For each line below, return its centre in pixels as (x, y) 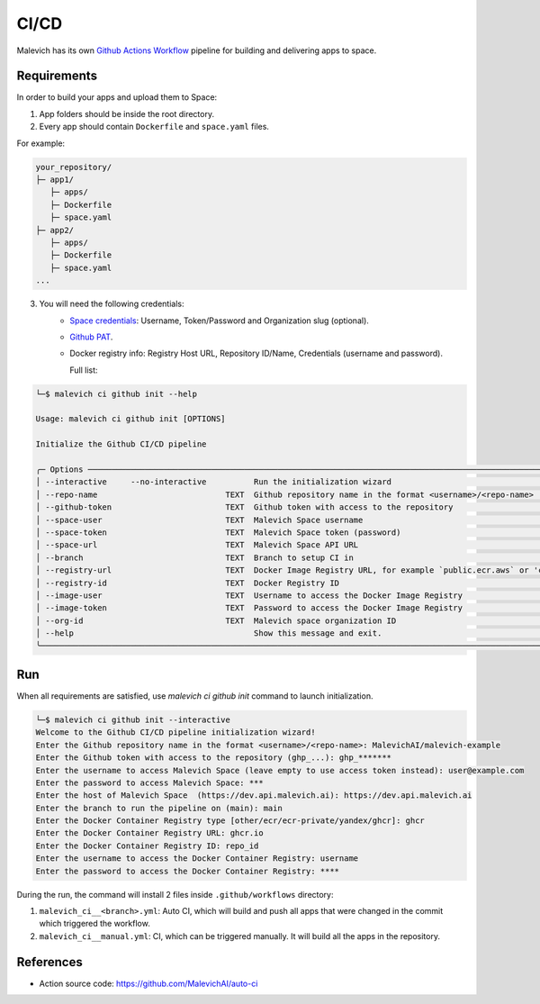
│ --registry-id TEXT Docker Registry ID (188, 583)
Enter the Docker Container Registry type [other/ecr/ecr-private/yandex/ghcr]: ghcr (230, 821)
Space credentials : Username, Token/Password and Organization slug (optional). (219, 321)
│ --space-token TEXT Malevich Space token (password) (218, 532)
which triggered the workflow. (94, 924)
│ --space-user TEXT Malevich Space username (199, 520)
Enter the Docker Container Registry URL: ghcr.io (150, 833)
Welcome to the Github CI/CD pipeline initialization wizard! (175, 733)
